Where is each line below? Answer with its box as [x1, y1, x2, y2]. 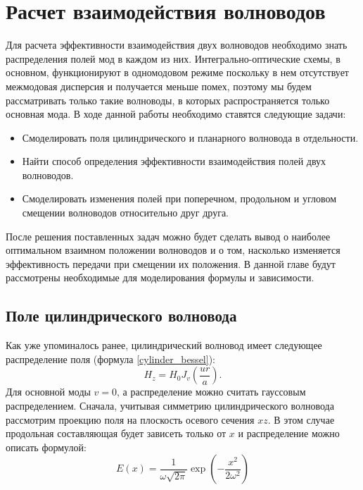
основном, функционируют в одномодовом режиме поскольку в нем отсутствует [6, 65, 349, 80]
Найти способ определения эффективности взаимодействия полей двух [22, 154, 326, 169]
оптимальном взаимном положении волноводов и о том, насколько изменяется [6, 243, 340, 257]
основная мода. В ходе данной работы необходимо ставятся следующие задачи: [6, 106, 346, 121]
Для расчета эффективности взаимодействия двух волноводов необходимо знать [6, 37, 348, 52]
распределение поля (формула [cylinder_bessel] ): [6, 351, 215, 366]
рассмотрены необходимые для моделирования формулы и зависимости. [6, 270, 314, 285]
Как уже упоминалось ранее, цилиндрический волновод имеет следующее [6, 338, 322, 353]
